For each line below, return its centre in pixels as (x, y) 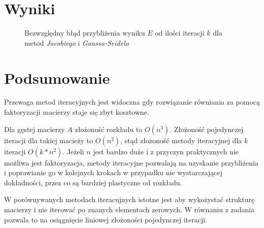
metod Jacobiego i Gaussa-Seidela (77, 42)
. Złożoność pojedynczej (207, 129)
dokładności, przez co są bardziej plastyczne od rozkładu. (93, 182)
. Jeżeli (73, 151)
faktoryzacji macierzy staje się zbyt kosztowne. (77, 112)
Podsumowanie (57, 77)
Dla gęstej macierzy (35, 129)
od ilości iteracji (180, 33)
